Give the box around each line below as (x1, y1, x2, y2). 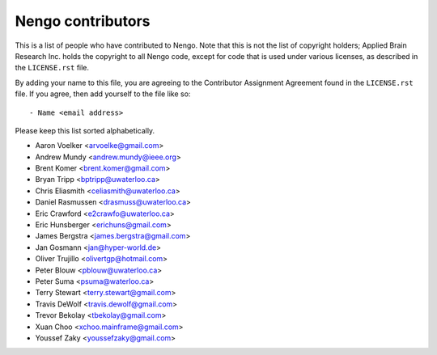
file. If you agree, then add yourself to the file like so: (15, 89, 191, 99)
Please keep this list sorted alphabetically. (15, 125, 155, 135)
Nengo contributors (15, 12, 151, 30)
